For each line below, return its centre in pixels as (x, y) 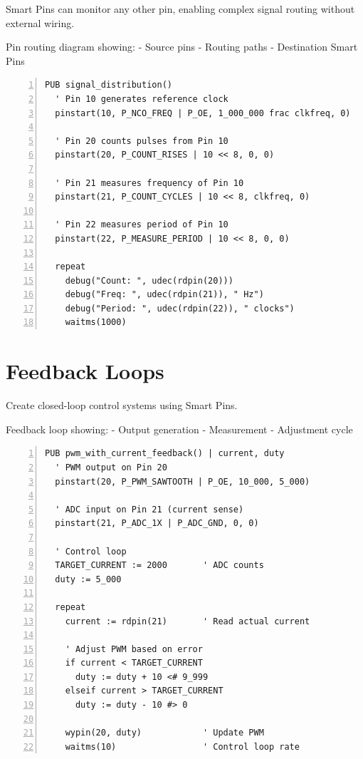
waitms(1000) (96, 322)
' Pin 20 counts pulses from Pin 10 (142, 141)
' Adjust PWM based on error (134, 649)
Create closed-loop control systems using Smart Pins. (122, 405)
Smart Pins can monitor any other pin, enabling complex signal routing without (180, 9)
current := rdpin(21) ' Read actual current (188, 621)
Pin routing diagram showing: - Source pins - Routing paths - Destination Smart (182, 47)
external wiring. (40, 22)
